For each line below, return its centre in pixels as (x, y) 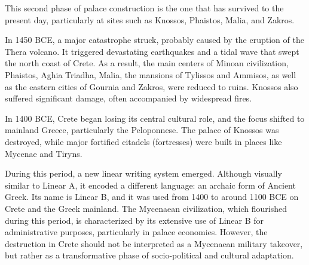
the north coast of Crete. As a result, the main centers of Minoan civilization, (147, 63)
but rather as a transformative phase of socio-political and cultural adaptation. (149, 255)
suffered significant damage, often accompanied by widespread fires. (129, 98)
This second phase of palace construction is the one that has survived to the (144, 8)
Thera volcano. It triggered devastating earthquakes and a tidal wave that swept (152, 51)
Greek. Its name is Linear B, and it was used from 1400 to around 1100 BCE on (152, 197)
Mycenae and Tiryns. (44, 153)
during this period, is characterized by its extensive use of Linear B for (134, 220)
